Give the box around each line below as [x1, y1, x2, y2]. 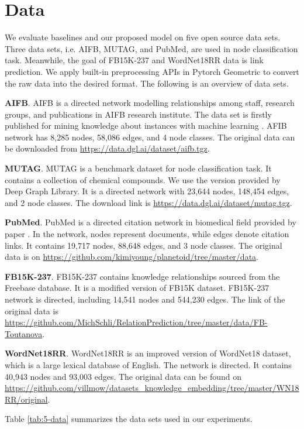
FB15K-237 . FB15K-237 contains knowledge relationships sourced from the [5, 270, 280, 282]
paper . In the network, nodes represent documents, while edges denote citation [5, 228, 289, 240]
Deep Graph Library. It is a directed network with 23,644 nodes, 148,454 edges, [5, 185, 289, 197]
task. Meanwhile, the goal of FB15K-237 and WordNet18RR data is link [5, 54, 264, 66]
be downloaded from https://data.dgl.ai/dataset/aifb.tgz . [5, 142, 210, 155]
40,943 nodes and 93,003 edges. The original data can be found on [5, 370, 242, 382]
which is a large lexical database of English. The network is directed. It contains [5, 358, 292, 370]
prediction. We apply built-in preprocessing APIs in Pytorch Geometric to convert [5, 65, 299, 77]
